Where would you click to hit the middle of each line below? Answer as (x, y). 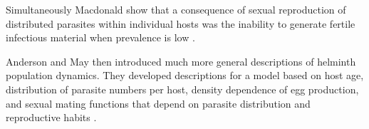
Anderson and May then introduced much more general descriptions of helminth (181, 61)
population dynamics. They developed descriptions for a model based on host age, (185, 75)
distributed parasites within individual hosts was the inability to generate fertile (181, 23)
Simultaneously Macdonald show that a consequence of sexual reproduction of (176, 9)
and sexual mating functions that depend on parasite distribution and (158, 103)
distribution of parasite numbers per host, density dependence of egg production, (182, 89)
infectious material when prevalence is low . (100, 37)
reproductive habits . (51, 117)
